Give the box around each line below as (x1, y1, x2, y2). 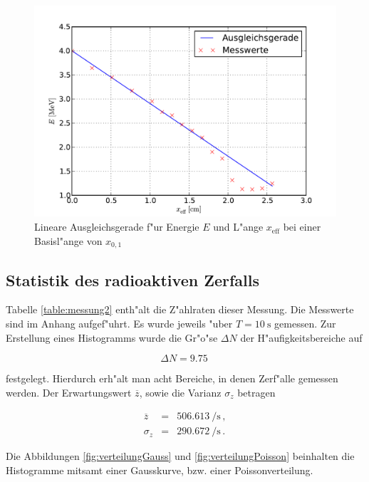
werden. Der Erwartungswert (6, 384, 132, 399)
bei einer (283, 219, 321, 234)
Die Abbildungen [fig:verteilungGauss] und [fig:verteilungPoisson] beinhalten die (6, 449, 355, 463)
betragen (237, 384, 276, 399)
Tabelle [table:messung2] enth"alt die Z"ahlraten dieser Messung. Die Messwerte (6, 302, 354, 317)
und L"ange (213, 219, 264, 234)
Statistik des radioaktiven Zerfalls (6, 268, 259, 290)
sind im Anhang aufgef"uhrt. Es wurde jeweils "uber (6, 315, 233, 330)
